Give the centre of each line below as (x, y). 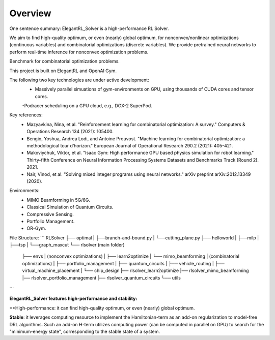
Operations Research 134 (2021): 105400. (70, 132)
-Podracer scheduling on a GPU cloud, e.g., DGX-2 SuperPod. (87, 106)
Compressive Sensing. (50, 214)
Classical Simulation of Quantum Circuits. (70, 207)
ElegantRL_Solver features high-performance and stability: (73, 299)
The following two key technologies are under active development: (79, 80)
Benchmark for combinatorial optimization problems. (64, 61)
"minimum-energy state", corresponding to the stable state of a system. (85, 331)
